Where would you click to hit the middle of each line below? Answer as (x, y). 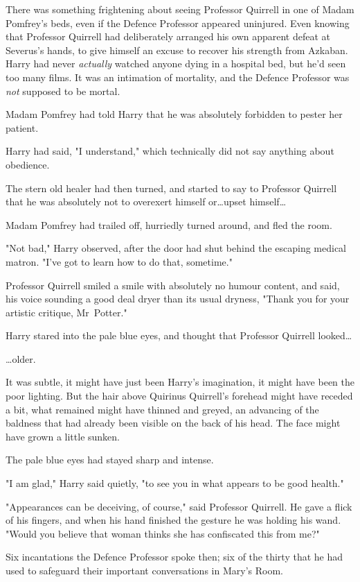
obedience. (28, 164)
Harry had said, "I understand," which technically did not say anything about (170, 151)
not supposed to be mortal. (63, 91)
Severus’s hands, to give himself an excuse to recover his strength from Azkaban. (177, 50)
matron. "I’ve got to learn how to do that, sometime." (119, 261)
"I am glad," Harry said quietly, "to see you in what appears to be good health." (175, 483)
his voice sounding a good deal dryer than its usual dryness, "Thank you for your (178, 299)
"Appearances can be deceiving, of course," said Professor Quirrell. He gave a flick (179, 506)
